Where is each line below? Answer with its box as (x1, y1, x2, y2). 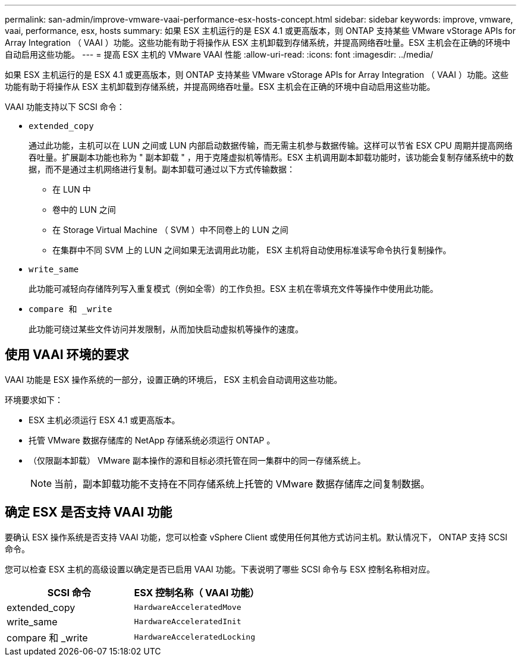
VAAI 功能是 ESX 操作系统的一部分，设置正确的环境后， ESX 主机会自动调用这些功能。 (5, 374, 343, 385)
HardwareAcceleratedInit (134, 617, 241, 627)
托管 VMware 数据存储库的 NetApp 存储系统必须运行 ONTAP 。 (29, 435, 275, 445)
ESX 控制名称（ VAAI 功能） (134, 586, 259, 599)
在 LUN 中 (52, 184, 91, 194)
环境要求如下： (5, 394, 63, 405)
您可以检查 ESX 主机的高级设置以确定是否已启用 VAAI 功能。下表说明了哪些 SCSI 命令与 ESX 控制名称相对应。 (5, 564, 435, 574)
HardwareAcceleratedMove (134, 603, 241, 612)
